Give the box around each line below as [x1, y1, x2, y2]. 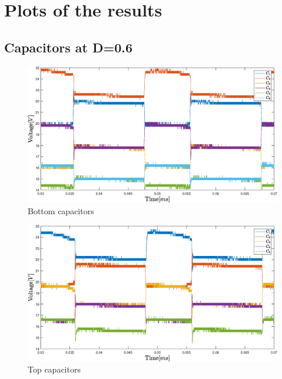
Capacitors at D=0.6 [4, 38, 133, 56]
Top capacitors [28, 363, 81, 375]
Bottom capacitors [28, 204, 94, 217]
